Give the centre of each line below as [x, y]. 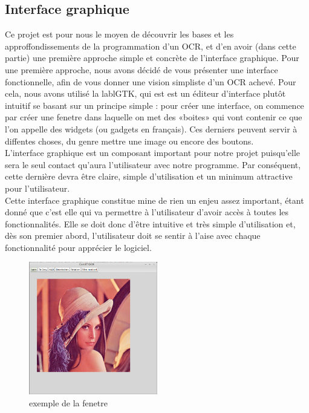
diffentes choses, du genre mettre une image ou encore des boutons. [129, 141]
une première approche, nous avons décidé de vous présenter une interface [141, 69]
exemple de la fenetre [68, 402]
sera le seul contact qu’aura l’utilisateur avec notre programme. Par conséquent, [153, 164]
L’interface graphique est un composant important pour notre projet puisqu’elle [152, 153]
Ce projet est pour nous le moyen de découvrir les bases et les [119, 34]
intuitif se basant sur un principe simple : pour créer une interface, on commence [154, 105]
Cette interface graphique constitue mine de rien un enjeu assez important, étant [154, 200]
